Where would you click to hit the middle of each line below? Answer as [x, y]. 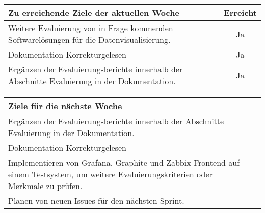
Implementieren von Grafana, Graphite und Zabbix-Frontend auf [124, 162]
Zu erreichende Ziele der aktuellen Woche [94, 12]
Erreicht [240, 12]
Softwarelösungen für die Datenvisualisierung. [89, 39]
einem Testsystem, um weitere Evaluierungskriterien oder [110, 174]
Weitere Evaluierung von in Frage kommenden [91, 28]
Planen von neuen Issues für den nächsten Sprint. [96, 201]
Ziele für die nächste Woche [65, 106]
